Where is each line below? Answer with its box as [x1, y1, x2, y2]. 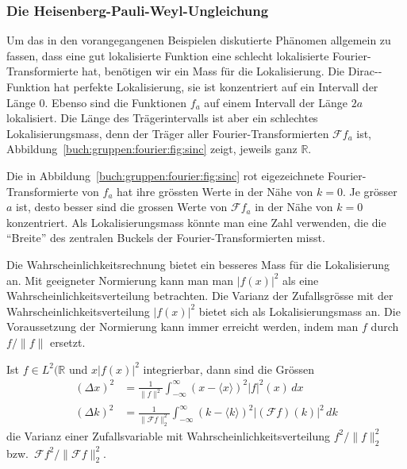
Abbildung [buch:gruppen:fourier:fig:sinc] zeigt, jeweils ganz [6, 140, 298, 157]
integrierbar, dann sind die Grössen [143, 360, 315, 377]
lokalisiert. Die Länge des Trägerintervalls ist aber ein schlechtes [6, 110, 318, 126]
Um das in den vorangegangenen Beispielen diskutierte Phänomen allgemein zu [6, 32, 391, 48]
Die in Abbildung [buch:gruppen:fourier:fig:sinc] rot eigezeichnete [6, 167, 324, 183]
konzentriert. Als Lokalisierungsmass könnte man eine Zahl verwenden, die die [6, 213, 386, 230]
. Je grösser [342, 183, 397, 199]
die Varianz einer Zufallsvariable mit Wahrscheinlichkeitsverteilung [6, 427, 331, 444]
